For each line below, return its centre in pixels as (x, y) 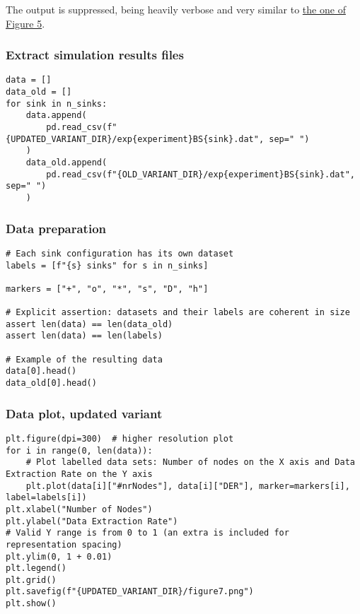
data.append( (56, 116)
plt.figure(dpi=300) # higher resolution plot (120, 438)
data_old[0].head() (51, 383)
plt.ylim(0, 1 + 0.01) (59, 556)
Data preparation (56, 228)
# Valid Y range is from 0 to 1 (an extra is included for (147, 533)
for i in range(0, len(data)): (79, 450)
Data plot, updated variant (84, 413)
